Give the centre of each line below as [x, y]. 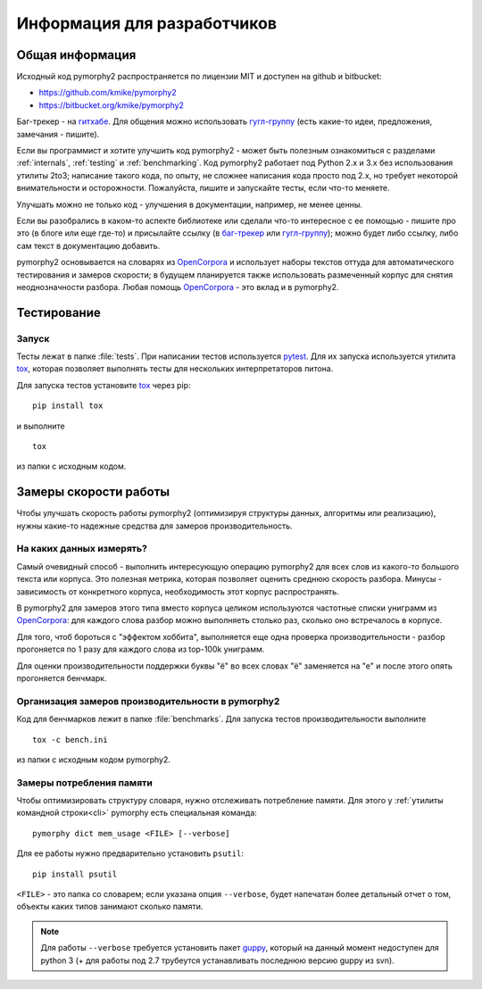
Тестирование [59, 312]
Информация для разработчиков [146, 23]
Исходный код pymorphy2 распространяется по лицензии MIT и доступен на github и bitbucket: [199, 77]
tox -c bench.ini [70, 740]
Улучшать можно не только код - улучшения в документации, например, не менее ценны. [190, 204]
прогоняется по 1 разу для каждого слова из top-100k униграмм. [141, 649]
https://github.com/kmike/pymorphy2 [108, 93]
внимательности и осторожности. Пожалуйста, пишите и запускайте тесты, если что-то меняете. [203, 188]
